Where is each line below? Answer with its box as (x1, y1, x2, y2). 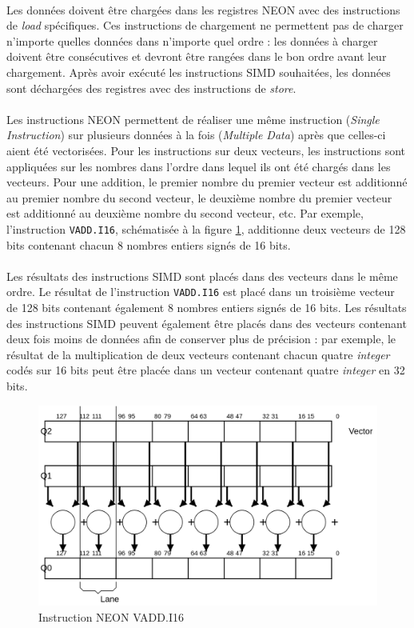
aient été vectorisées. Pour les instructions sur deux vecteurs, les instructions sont (6, 142, 405, 158)
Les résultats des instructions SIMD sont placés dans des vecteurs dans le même (6, 267, 398, 284)
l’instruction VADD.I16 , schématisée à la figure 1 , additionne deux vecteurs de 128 (6, 220, 406, 237)
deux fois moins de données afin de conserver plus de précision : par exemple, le (6, 330, 396, 347)
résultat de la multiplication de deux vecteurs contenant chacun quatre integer (6, 346, 390, 362)
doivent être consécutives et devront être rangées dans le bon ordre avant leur (6, 48, 387, 65)
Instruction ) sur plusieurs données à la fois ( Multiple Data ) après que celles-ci (6, 126, 386, 143)
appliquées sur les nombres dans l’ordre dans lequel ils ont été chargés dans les (6, 158, 391, 174)
